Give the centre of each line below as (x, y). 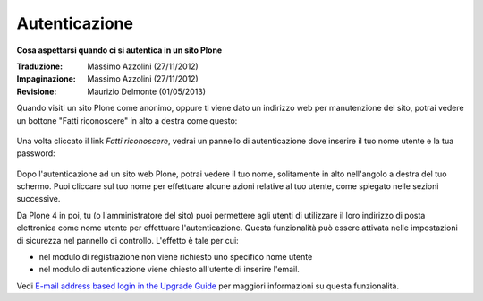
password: (36, 153)
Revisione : (37, 91)
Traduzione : (39, 66)
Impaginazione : (46, 79)
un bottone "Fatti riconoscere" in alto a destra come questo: (127, 120)
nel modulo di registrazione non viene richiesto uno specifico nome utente (176, 257)
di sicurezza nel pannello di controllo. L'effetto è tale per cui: (127, 240)
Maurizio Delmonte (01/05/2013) (146, 91)
